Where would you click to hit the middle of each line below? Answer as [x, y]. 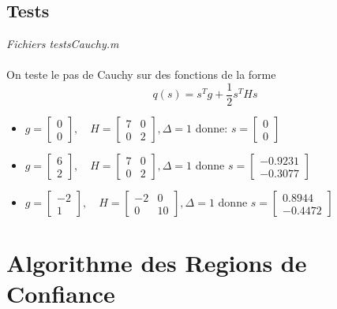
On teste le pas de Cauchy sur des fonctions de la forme [141, 74]
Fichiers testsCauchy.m [63, 44]
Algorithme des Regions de [157, 263]
